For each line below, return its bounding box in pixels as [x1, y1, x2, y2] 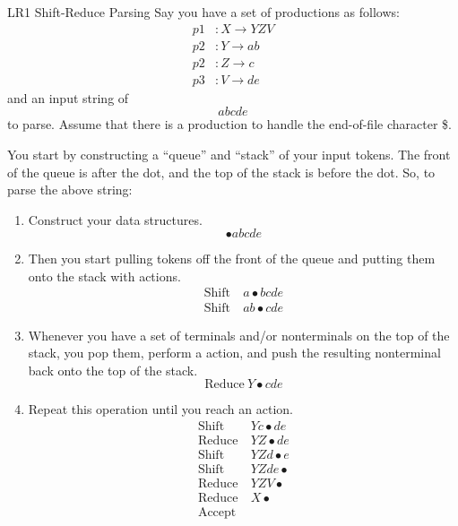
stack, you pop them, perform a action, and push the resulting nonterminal [28, 343, 441, 362]
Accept [197, 506, 237, 520]
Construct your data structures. [28, 210, 203, 229]
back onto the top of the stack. [28, 360, 198, 379]
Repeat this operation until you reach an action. [28, 400, 293, 418]
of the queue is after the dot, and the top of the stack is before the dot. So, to [7, 162, 436, 181]
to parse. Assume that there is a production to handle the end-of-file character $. [7, 115, 452, 134]
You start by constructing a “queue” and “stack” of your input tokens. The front [7, 144, 451, 163]
